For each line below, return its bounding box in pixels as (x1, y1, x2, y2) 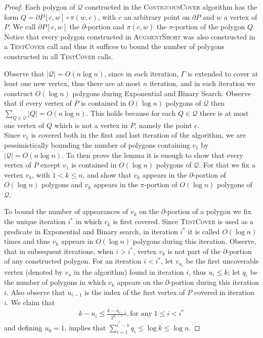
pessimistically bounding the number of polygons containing (4, 139, 190, 150)
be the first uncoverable (186, 256, 259, 266)
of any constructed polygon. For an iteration (4, 256, 142, 266)
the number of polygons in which (4, 277, 106, 287)
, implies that (64, 322, 106, 333)
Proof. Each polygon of (4, 2, 75, 12)
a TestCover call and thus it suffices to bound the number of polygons (4, 41, 225, 52)
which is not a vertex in (54, 119, 128, 130)
